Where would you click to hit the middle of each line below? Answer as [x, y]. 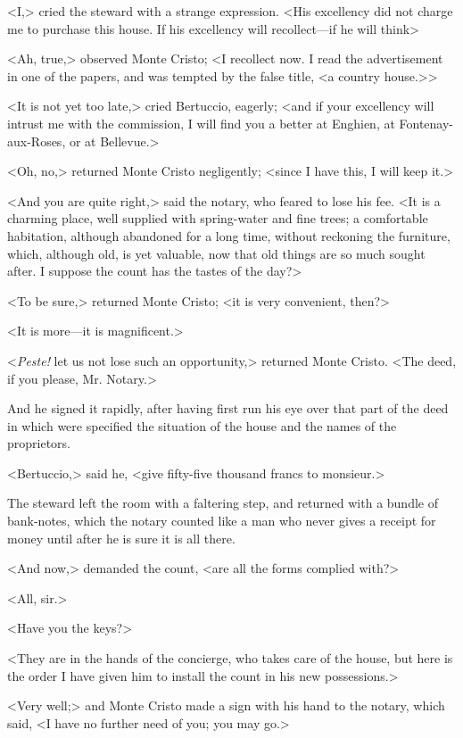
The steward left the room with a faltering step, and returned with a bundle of [223, 503]
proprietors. [39, 443]
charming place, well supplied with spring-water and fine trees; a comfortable [218, 218]
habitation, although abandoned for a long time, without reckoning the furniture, [229, 235]
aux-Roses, [37, 141]
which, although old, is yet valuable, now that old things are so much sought [216, 253]
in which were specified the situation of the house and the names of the [202, 425]
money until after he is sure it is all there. [121, 538]
